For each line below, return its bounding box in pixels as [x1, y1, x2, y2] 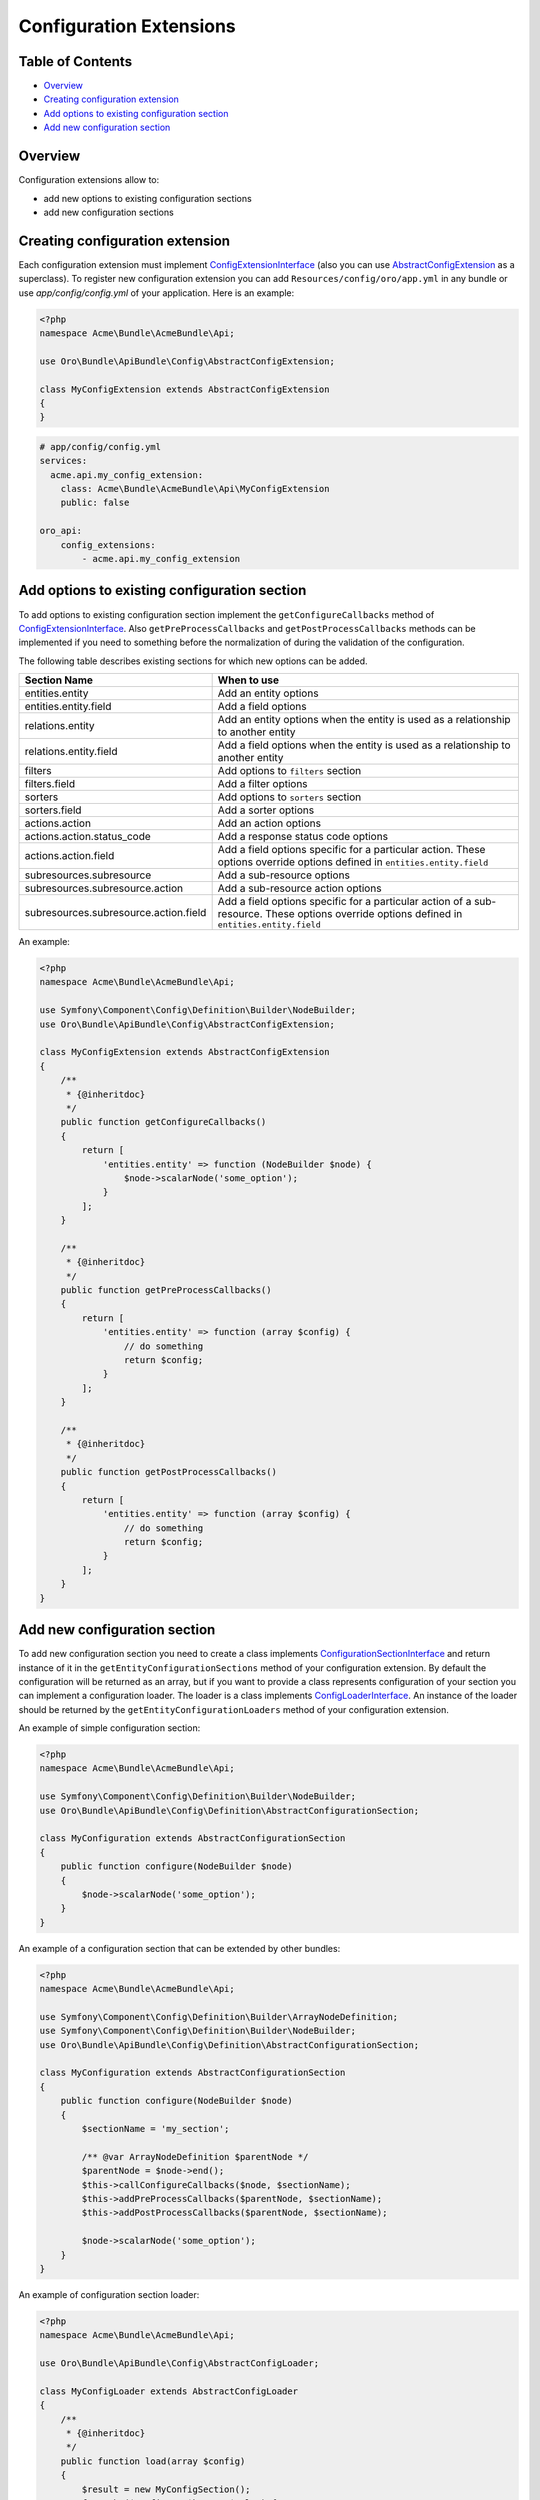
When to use [217, 673, 280, 687]
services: [39, 455, 88, 467]
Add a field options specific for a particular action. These [217, 843, 486, 857]
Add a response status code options [217, 830, 389, 844]
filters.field [24, 777, 75, 791]
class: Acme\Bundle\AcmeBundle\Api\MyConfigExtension [60, 483, 330, 495]
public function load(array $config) [60, 2455, 246, 2467]
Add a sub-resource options [217, 868, 350, 882]
